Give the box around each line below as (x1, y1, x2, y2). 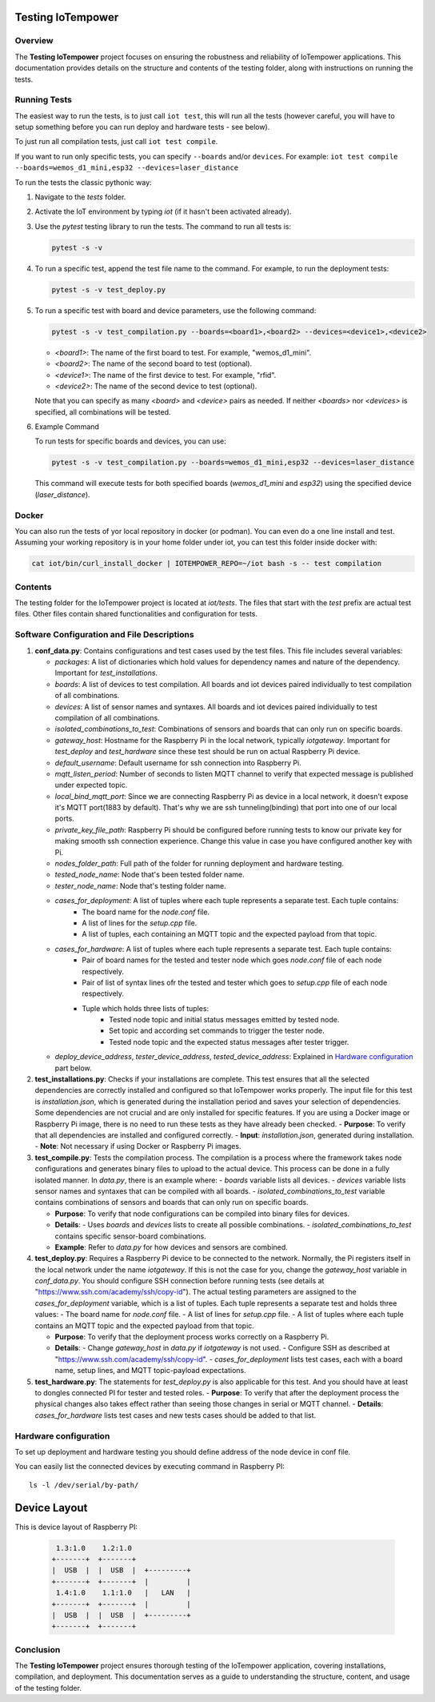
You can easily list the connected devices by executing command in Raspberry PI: (14, 1462, 285, 1471)
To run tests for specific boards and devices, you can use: (34, 436, 227, 446)
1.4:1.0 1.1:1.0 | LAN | (56, 1588, 191, 1597)
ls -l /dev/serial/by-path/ (29, 1480, 139, 1489)
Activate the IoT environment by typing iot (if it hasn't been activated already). (34, 207, 292, 216)
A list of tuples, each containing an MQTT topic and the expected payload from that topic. (82, 929, 377, 939)
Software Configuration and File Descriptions (14, 629, 195, 640)
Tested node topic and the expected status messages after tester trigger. (109, 1037, 349, 1046)
